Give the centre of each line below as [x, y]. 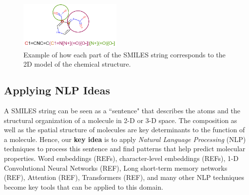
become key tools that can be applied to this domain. [84, 186]
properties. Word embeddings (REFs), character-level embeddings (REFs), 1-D [121, 158]
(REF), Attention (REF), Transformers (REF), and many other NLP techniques [124, 177]
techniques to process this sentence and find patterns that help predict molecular [125, 149]
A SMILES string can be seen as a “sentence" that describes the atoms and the [122, 110]
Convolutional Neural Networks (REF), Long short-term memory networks [116, 168]
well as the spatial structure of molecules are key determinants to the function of [124, 130]
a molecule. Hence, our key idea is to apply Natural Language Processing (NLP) [125, 139]
